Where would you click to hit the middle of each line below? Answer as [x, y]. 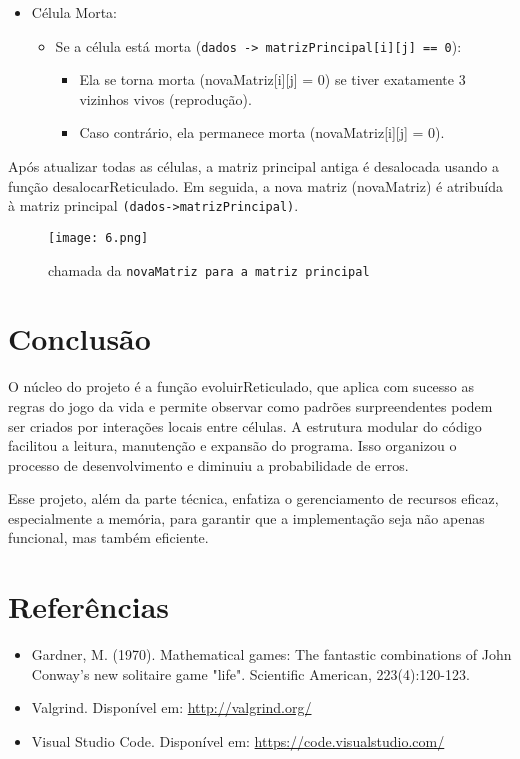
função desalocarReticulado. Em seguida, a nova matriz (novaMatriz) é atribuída [255, 185]
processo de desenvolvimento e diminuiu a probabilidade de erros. [208, 464]
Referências [89, 606]
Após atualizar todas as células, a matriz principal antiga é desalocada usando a [253, 166]
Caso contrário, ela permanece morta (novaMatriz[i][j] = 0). [262, 132]
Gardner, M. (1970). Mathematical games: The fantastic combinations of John [271, 654]
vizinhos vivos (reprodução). [165, 98]
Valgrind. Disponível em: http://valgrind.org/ [171, 707]
